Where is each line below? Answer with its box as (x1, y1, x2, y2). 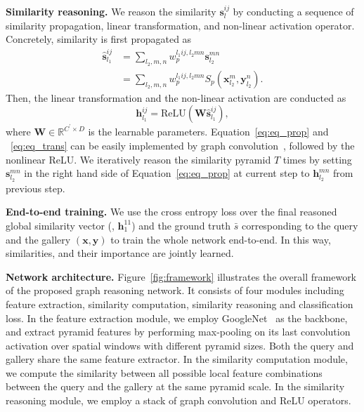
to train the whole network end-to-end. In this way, (110, 232, 331, 246)
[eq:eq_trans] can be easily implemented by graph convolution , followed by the (11, 138, 355, 153)
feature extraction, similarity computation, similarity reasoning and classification (6, 296, 353, 311)
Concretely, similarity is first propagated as (6, 32, 192, 46)
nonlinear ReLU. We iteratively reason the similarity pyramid (6, 152, 271, 166)
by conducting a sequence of (233, 4, 354, 18)
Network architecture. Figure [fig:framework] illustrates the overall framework (6, 269, 357, 284)
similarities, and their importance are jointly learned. (6, 246, 234, 260)
